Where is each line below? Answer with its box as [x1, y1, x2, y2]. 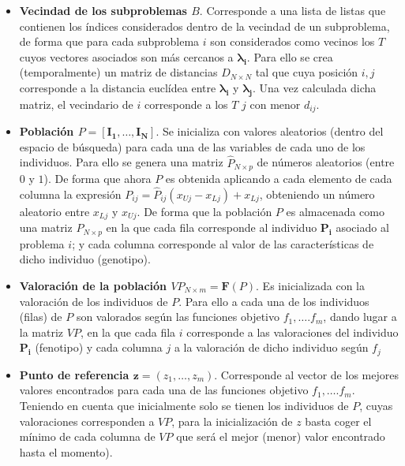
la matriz [19, 323, 64, 340]
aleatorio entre [19, 203, 90, 219]
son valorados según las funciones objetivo [76, 308, 279, 325]
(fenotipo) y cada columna [35, 339, 163, 356]
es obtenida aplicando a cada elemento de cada [165, 170, 392, 187]
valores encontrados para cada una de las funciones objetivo [19, 382, 309, 398]
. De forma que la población [137, 203, 272, 219]
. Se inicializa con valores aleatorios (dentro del [156, 123, 384, 140]
